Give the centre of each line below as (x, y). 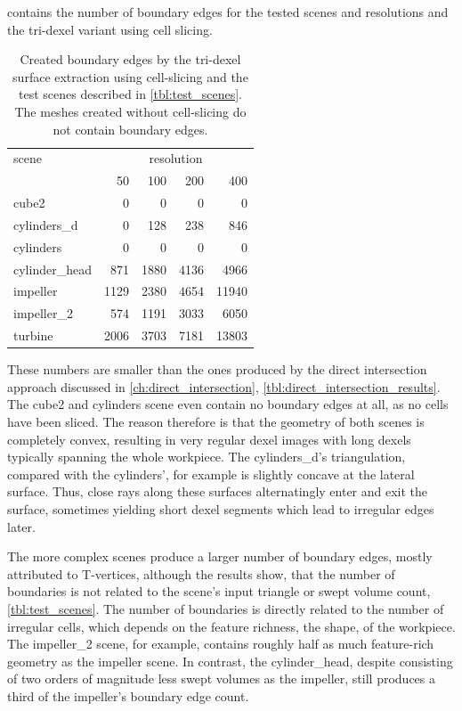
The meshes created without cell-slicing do (130, 111)
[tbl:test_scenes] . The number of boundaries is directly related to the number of (226, 608)
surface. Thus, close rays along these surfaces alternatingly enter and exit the (218, 491)
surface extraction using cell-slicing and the (130, 76)
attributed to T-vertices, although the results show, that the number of (201, 573)
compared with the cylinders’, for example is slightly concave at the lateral (211, 474)
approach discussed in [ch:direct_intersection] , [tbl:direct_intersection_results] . (224, 386)
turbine (33, 335)
